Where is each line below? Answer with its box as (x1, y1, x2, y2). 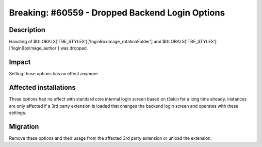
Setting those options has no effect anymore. (9, 71, 99, 77)
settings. (9, 110, 27, 116)
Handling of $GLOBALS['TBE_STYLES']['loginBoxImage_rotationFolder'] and (9, 39, 162, 45)
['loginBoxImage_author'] (9, 45, 60, 51)
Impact (9, 58, 31, 66)
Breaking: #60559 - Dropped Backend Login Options (9, 7, 225, 18)
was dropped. (60, 45, 88, 51)
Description (9, 26, 46, 34)
